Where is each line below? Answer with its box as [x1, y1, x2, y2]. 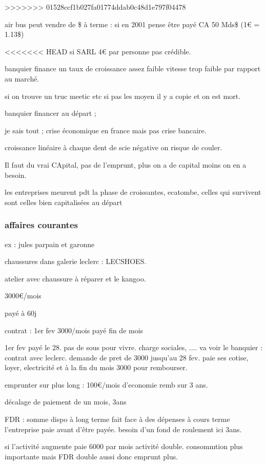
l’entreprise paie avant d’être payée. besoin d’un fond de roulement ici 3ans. [5, 423, 242, 434]
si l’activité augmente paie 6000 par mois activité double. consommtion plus [5, 441, 243, 452]
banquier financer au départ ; [5, 108, 96, 118]
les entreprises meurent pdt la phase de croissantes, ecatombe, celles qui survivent [5, 187, 261, 197]
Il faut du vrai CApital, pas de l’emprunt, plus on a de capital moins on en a [5, 159, 247, 170]
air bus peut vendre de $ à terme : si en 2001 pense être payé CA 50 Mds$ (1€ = [5, 18, 260, 29]
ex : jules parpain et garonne [5, 238, 95, 249]
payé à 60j [5, 307, 37, 318]
